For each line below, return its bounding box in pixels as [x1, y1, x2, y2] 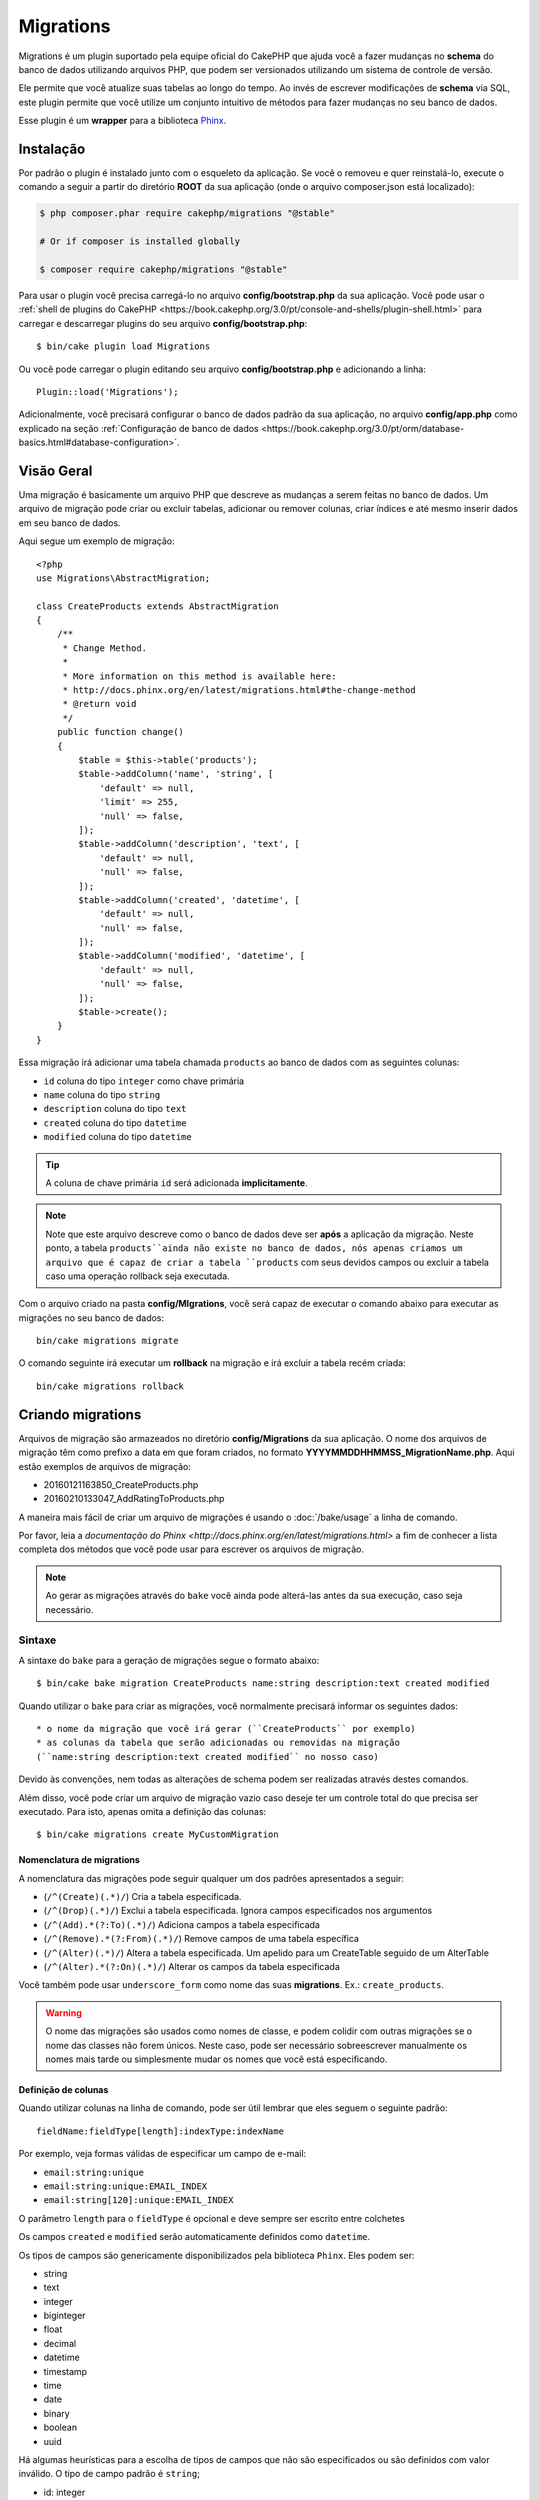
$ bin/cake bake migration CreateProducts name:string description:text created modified [36, 1678, 490, 1689]
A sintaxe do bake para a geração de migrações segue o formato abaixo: [18, 1654, 320, 1666]
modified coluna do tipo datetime [43, 1131, 192, 1143]
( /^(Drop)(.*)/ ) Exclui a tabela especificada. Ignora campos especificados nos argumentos [43, 1905, 433, 1917]
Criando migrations [18, 1406, 142, 1423]
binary [43, 2407, 70, 2419]
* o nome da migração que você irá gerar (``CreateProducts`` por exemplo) [36, 1723, 416, 1734]
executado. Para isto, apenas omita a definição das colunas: [18, 1805, 267, 1817]
